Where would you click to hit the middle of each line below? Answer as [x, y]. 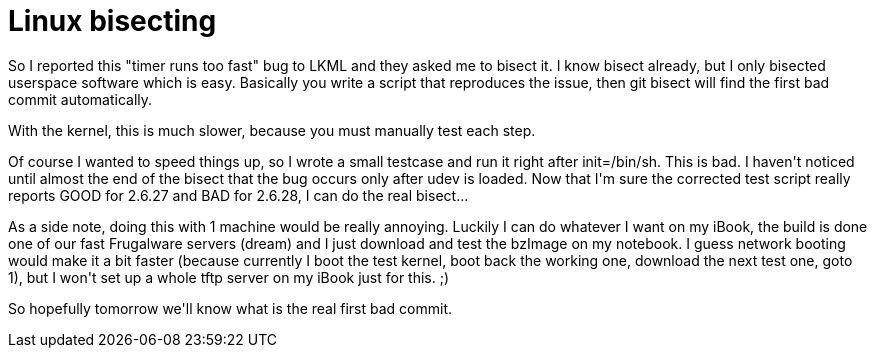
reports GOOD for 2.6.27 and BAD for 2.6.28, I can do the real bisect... [238, 195]
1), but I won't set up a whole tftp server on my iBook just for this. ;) [229, 277]
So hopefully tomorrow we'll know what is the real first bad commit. [230, 308]
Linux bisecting [112, 21]
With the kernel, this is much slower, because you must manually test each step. [272, 130]
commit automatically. [80, 99]
